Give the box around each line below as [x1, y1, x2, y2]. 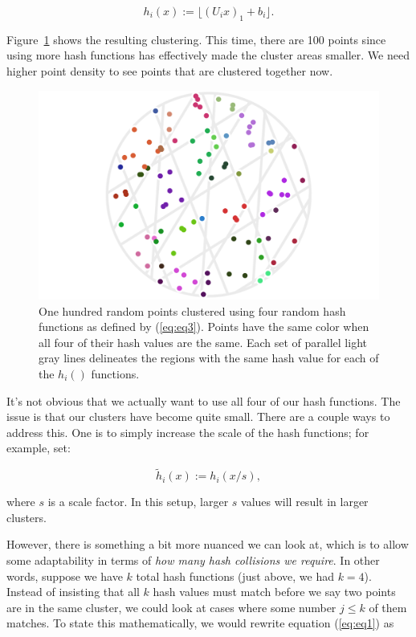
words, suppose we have [6, 567, 123, 584]
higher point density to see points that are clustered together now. [6, 62, 333, 79]
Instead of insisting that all [6, 583, 140, 600]
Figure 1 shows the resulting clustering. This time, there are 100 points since [6, 31, 386, 47]
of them [369, 598, 407, 615]
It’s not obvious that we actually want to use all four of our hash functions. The [6, 392, 401, 409]
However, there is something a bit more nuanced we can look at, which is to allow [6, 536, 409, 553]
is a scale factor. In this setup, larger [47, 493, 229, 510]
